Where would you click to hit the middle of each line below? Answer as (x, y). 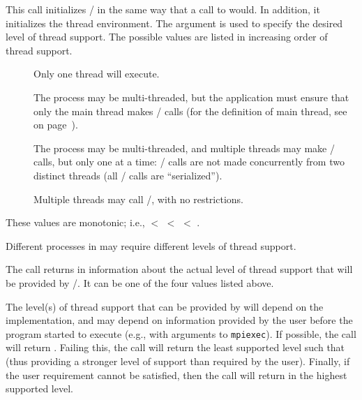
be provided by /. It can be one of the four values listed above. (140, 282)
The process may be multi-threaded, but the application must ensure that (191, 97)
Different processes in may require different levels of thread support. (151, 245)
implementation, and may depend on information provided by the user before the (179, 320)
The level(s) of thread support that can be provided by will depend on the (165, 306)
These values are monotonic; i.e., (75, 222)
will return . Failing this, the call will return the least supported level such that (175, 347)
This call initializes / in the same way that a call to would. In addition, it (163, 9)
